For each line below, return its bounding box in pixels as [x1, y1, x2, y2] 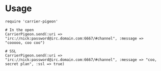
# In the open [5, 27, 34, 32]
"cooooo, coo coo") [5, 40, 45, 45]
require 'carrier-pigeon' [5, 19, 58, 24]
